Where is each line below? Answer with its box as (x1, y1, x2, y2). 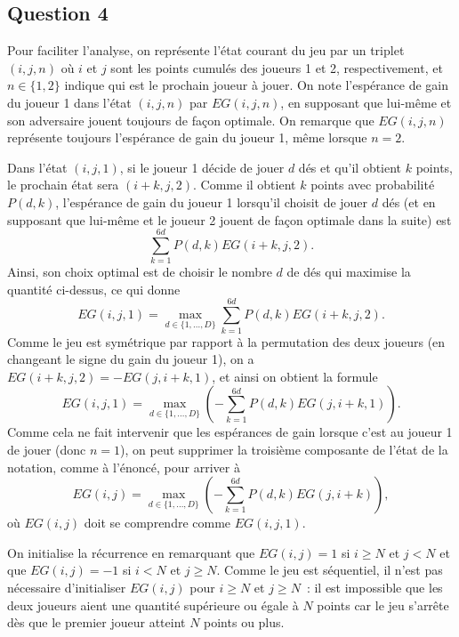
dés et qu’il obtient (298, 157, 402, 176)
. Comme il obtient (193, 175, 296, 194)
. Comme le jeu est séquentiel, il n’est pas (216, 560, 443, 579)
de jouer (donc (7, 439, 86, 458)
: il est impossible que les (306, 577, 443, 596)
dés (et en (382, 192, 436, 211)
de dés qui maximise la (286, 262, 411, 281)
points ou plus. (204, 613, 285, 632)
